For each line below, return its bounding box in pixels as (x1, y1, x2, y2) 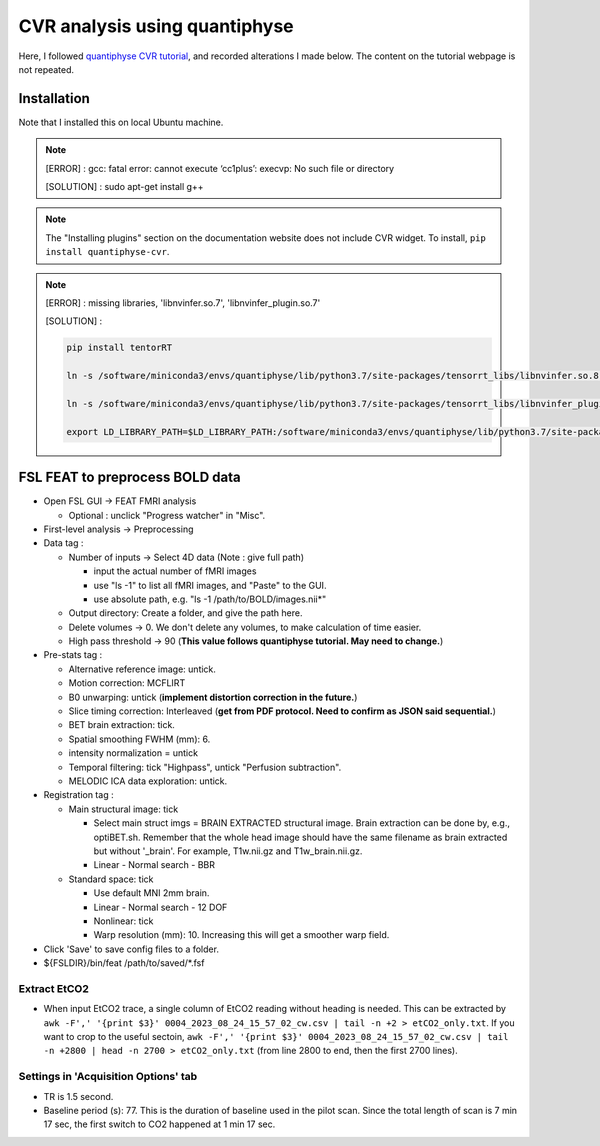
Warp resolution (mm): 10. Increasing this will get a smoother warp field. (93, 929, 390, 941)
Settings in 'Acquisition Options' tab (18, 1070, 198, 1084)
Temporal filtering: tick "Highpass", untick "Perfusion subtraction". (68, 761, 342, 773)
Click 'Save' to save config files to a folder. (43, 943, 220, 955)
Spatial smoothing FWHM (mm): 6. (68, 733, 211, 745)
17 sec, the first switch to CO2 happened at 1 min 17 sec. (43, 1118, 276, 1130)
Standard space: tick (68, 873, 154, 885)
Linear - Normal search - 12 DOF (93, 901, 228, 913)
